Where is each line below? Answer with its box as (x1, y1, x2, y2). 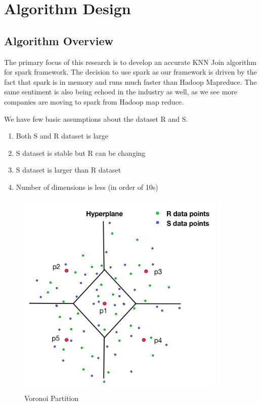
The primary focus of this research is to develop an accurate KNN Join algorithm (4, 56, 256, 67)
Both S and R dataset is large (16, 130, 108, 141)
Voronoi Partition (24, 393, 79, 403)
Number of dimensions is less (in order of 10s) (16, 181, 158, 192)
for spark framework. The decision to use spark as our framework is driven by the (4, 66, 257, 77)
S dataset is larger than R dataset (16, 164, 121, 175)
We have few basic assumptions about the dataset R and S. (4, 113, 188, 124)
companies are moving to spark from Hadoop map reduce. (4, 96, 184, 107)
